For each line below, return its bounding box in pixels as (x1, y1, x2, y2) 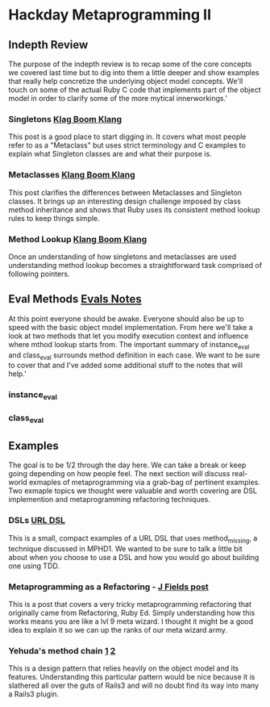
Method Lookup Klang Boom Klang (8, 233, 147, 245)
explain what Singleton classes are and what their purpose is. (8, 149, 212, 159)
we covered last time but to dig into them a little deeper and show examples (8, 68, 260, 77)
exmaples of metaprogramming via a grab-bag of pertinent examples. (28, 478, 260, 487)
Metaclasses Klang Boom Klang (8, 169, 135, 181)
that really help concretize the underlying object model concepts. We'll (8, 77, 243, 86)
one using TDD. (8, 561, 60, 571)
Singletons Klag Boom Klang (8, 113, 123, 124)
